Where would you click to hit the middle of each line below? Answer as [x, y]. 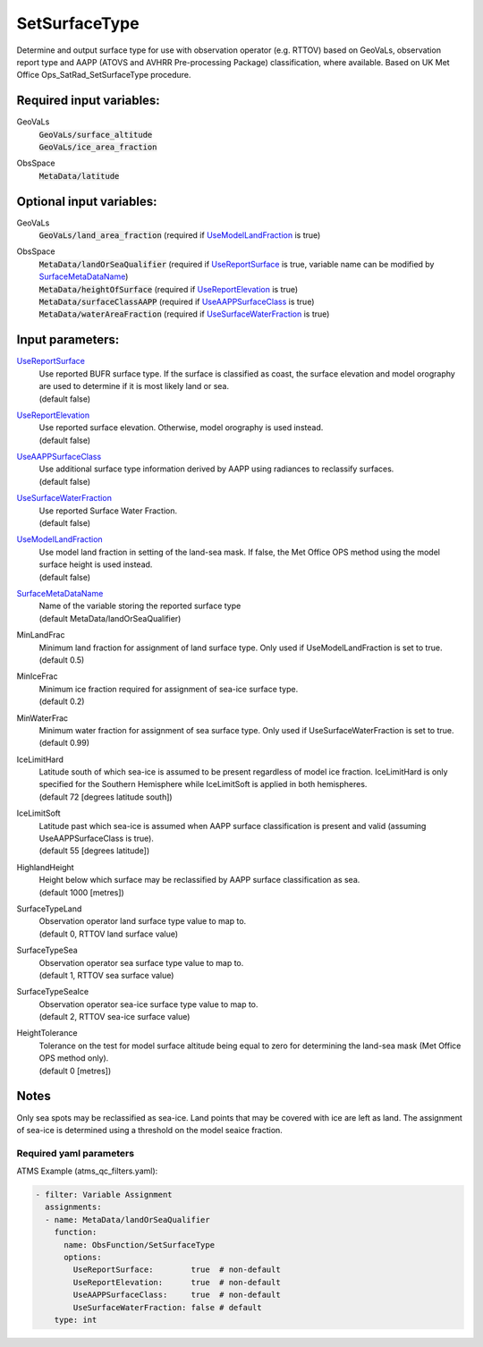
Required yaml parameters [75, 1153]
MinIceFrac [37, 676]
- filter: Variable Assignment [104, 1195]
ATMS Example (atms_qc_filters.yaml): [87, 1171]
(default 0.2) [62, 701]
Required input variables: [88, 101]
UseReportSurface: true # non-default [177, 1270]
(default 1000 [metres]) [81, 892]
